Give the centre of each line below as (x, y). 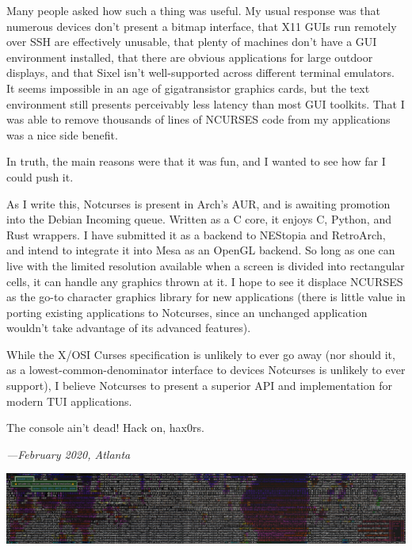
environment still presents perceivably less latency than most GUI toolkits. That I (206, 103)
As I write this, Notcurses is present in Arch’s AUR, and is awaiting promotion (198, 203)
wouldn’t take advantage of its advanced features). (129, 328)
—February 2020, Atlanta (69, 454)
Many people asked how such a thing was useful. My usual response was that (193, 10)
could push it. (40, 176)
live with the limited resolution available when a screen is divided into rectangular (206, 265)
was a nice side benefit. (62, 134)
